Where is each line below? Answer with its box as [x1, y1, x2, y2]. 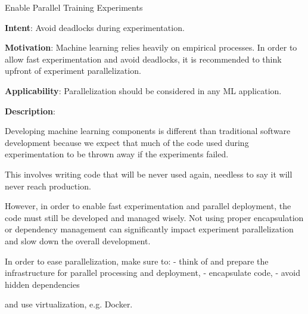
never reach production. [5, 179, 91, 192]
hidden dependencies [5, 278, 80, 290]
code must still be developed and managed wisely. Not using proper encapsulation [5, 211, 304, 223]
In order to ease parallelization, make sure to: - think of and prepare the [5, 254, 269, 267]
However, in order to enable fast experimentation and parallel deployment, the [5, 200, 291, 212]
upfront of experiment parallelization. [5, 64, 141, 77]
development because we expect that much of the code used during [5, 136, 249, 148]
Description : [5, 104, 55, 117]
